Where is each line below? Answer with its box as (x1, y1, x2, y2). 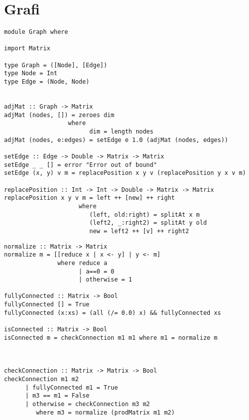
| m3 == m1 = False (25, 392, 89, 400)
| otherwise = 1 (79, 276, 132, 283)
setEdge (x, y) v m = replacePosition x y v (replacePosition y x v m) (4, 169, 246, 177)
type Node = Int (4, 70, 58, 77)
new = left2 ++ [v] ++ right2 (89, 227, 189, 235)
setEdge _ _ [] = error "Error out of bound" (4, 161, 157, 168)
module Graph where (4, 28, 68, 36)
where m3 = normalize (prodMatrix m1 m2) (36, 409, 175, 416)
